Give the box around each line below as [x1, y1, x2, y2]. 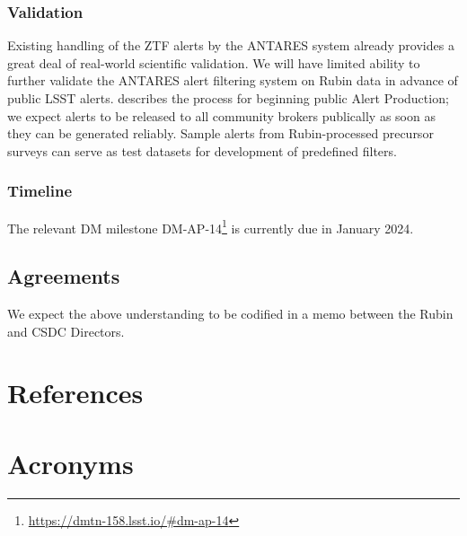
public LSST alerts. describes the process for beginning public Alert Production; [7, 89, 449, 107]
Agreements [7, 262, 120, 290]
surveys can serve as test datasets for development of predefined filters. [7, 141, 397, 160]
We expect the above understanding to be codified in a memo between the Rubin [7, 304, 454, 323]
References [7, 374, 144, 411]
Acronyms [7, 444, 134, 481]
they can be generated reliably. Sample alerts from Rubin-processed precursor [7, 124, 434, 143]
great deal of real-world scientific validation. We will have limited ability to [7, 53, 420, 72]
